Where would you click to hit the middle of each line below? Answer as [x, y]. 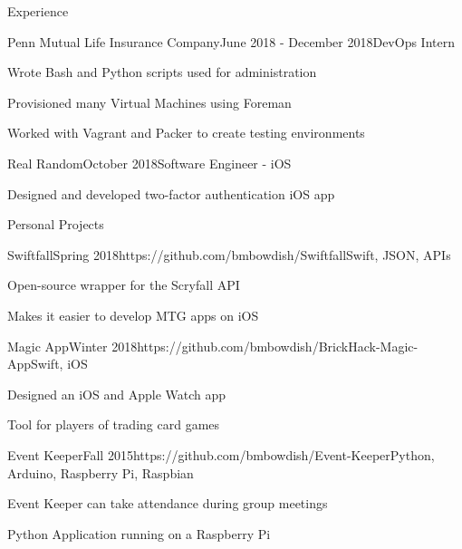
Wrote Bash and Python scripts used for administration [162, 72]
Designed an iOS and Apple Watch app [117, 394]
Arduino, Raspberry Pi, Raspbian [101, 472]
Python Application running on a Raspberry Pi [139, 533]
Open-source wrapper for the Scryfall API [124, 285]
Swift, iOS [59, 364]
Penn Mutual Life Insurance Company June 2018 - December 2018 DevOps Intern [231, 41]
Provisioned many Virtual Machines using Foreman [149, 102]
